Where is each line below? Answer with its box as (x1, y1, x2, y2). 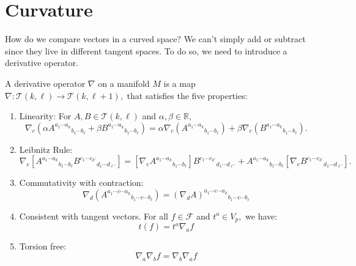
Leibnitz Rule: (19, 142, 73, 155)
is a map (163, 76, 196, 89)
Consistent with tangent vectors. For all (19, 209, 168, 222)
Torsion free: (19, 240, 67, 253)
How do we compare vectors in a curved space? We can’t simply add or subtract (5, 32, 306, 45)
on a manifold (98, 76, 150, 89)
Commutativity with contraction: (19, 176, 144, 189)
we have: (245, 209, 278, 222)
